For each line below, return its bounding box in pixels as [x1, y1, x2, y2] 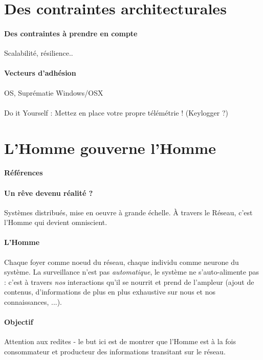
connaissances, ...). [4, 297, 62, 307]
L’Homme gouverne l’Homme [4, 137, 216, 158]
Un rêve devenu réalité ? [4, 187, 93, 198]
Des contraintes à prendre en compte [4, 28, 138, 38]
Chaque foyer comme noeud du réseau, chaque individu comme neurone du [4, 256, 239, 267]
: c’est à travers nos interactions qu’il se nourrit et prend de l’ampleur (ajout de [4, 276, 254, 287]
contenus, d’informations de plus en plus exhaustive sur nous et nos [4, 286, 215, 297]
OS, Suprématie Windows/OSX [4, 87, 103, 98]
